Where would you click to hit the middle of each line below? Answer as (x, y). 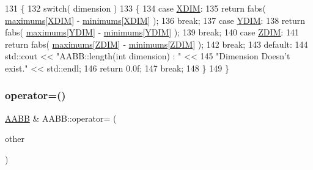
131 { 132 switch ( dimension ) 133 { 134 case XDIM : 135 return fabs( (135, 8)
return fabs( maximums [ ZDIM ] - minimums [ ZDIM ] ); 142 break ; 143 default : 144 (156, 44)
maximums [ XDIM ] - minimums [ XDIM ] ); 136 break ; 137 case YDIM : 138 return (155, 20)
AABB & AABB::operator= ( (61, 118)
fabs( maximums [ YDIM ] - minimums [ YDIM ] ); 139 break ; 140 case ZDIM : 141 (152, 32)
